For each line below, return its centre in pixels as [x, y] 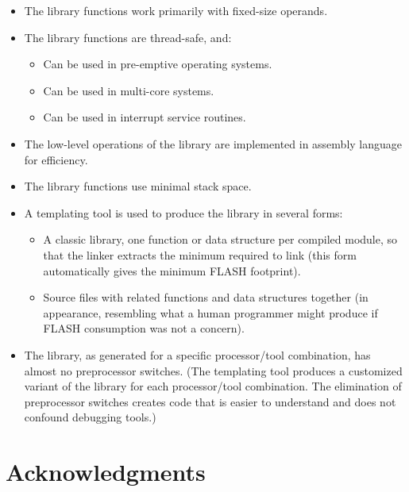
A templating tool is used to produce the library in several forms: [183, 212]
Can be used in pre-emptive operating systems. [158, 64]
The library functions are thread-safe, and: [128, 37]
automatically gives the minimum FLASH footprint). [172, 270]
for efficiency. [56, 159]
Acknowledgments [106, 472]
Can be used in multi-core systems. [129, 90]
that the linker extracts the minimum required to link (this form [200, 254]
